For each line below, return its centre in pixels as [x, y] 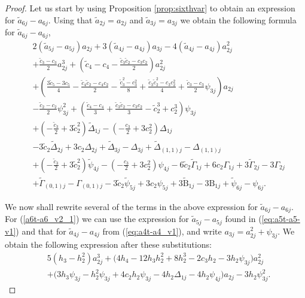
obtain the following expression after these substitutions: [108, 244]
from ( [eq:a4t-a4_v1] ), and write [162, 231]
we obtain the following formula [238, 19]
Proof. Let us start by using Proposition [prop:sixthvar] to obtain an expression [150, 8]
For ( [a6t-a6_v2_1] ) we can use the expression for [97, 219]
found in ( [243, 219]
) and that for [41, 231]
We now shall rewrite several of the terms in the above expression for [131, 206]
